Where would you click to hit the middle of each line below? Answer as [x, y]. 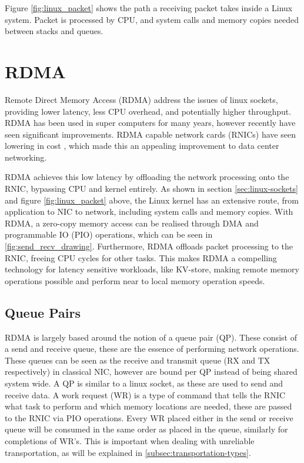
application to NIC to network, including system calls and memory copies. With [149, 211]
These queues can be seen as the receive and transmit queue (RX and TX [138, 360]
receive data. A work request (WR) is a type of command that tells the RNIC [145, 394]
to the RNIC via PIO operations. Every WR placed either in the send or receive [149, 417]
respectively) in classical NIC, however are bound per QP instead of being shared [151, 372]
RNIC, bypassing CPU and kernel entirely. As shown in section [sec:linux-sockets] [151, 189]
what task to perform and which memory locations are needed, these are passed [148, 406]
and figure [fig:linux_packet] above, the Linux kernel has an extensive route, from [152, 200]
